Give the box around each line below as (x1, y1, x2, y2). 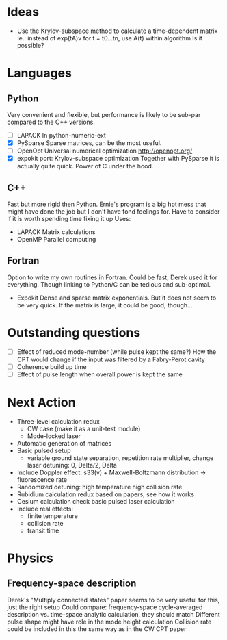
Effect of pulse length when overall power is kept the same (16, 370, 183, 379)
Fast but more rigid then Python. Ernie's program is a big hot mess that (7, 200, 206, 208)
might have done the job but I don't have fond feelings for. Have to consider (7, 207, 220, 216)
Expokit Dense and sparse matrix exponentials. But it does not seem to (16, 294, 217, 302)
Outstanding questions (7, 325, 141, 340)
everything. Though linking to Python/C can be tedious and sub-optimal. (7, 280, 211, 288)
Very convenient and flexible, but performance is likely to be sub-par (7, 110, 201, 118)
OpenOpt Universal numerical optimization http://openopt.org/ (16, 146, 193, 155)
